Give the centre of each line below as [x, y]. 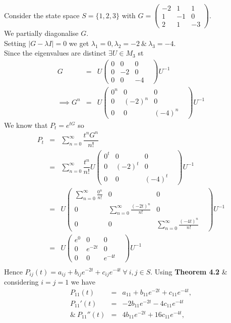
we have [83, 282]
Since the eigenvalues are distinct [55, 53]
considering [21, 282]
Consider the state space [42, 15]
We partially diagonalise [41, 33]
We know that [26, 125]
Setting [15, 43]
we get [79, 43]
